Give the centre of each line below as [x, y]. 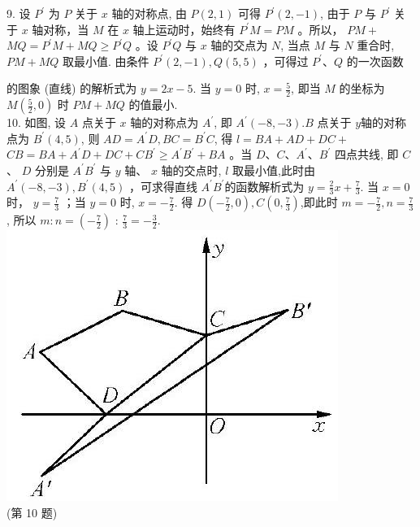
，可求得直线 [163, 186]
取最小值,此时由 [274, 170]
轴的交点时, [191, 170]
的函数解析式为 [264, 186]
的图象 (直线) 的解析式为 [72, 88]
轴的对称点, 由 [149, 13]
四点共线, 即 [366, 154]
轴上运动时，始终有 [184, 29]
